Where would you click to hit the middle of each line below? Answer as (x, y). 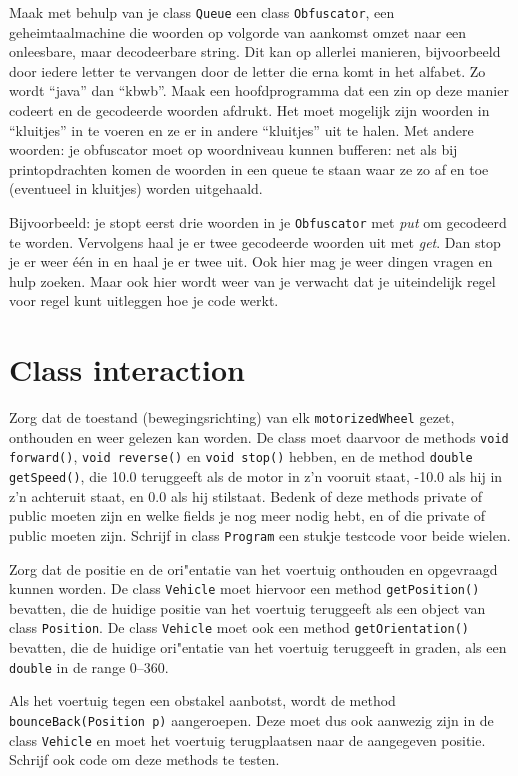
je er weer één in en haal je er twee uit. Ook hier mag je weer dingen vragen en (251, 261)
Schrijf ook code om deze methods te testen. (144, 759)
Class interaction (127, 369)
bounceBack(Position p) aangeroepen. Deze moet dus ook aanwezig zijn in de (251, 719)
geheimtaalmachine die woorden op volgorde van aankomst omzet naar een (238, 31)
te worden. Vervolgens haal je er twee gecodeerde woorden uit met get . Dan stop (255, 241)
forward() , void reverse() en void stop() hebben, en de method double (241, 456)
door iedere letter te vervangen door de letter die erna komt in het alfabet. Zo (247, 70)
